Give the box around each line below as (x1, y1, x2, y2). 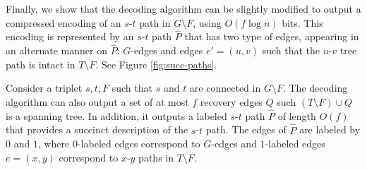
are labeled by (299, 122, 361, 137)
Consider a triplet (6, 80, 83, 95)
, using (193, 15, 222, 30)
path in (139, 15, 171, 30)
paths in (138, 150, 174, 164)
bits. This (282, 15, 323, 30)
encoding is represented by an (6, 29, 134, 44)
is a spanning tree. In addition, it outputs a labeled (6, 108, 227, 123)
